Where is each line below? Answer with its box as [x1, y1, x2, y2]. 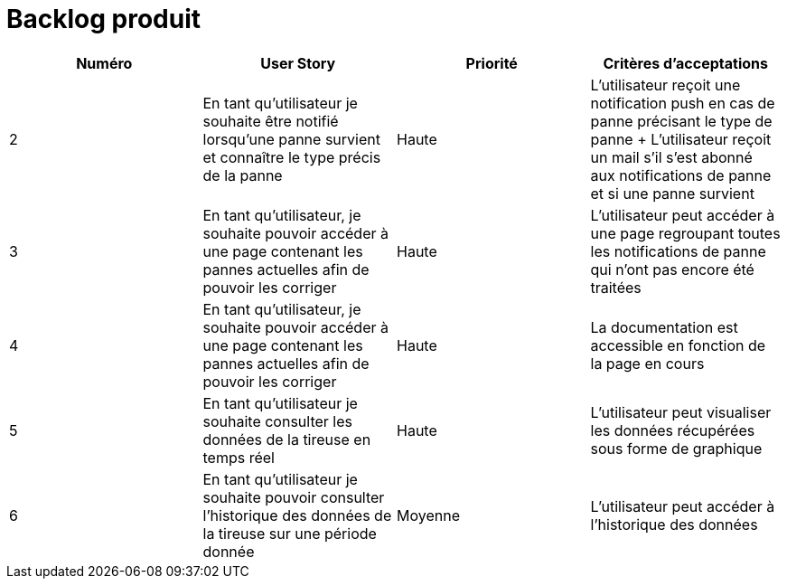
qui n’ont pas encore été [590, 260, 754, 279]
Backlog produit [6, 4, 201, 34]
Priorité [465, 53, 518, 72]
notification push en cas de [590, 93, 775, 112]
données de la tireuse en [202, 430, 371, 449]
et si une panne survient [590, 184, 754, 203]
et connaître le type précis [202, 147, 381, 166]
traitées [590, 278, 642, 297]
